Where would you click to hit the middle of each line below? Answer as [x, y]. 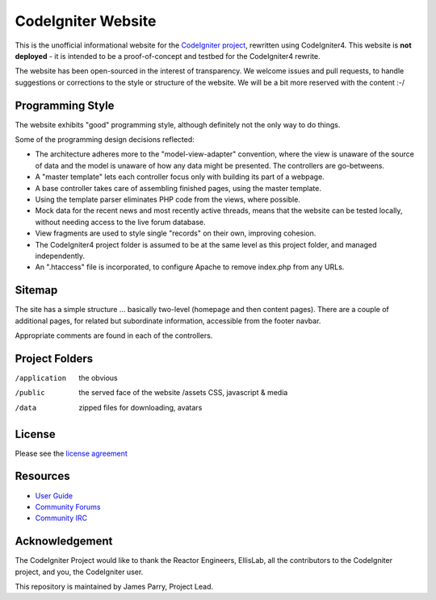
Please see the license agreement [71, 453]
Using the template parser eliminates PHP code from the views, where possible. [168, 199]
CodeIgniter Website [86, 21]
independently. [60, 256]
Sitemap [36, 290]
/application [41, 378]
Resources [42, 476]
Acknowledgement [64, 542]
